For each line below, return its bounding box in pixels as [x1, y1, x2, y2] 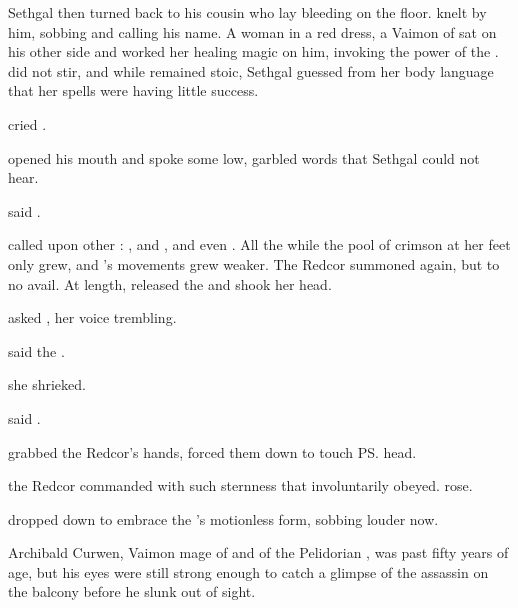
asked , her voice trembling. [8, 307, 177, 328]
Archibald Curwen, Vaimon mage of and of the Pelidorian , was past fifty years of [8, 542, 509, 563]
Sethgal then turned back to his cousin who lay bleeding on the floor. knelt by [8, 2, 487, 22]
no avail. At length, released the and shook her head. [8, 273, 332, 294]
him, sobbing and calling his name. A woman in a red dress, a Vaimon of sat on [8, 21, 497, 42]
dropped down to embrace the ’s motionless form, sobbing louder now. [8, 508, 439, 529]
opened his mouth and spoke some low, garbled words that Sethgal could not [8, 147, 480, 168]
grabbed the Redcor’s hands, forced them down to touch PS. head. [8, 441, 417, 462]
